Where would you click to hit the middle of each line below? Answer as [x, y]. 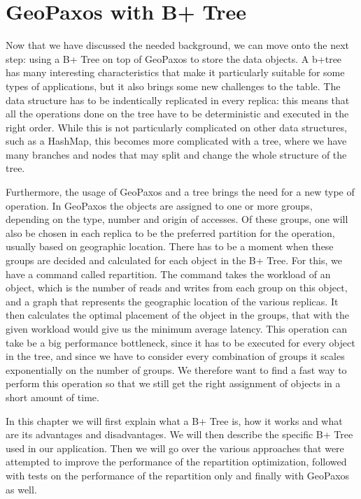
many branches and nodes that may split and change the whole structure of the [176, 154]
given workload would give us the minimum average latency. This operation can [176, 328]
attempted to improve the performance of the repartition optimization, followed [176, 462]
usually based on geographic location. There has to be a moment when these [170, 246]
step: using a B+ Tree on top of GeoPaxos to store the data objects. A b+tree [174, 58]
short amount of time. [52, 397]
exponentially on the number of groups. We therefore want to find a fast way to [176, 369]
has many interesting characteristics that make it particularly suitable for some [175, 72]
